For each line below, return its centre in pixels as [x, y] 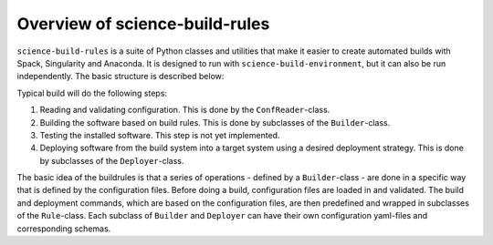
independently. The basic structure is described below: [121, 77]
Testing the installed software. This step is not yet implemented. [160, 135]
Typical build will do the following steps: [92, 93]
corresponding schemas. [64, 229]
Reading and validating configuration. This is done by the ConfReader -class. [185, 110]
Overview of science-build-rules [143, 24]
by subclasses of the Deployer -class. [112, 160]
